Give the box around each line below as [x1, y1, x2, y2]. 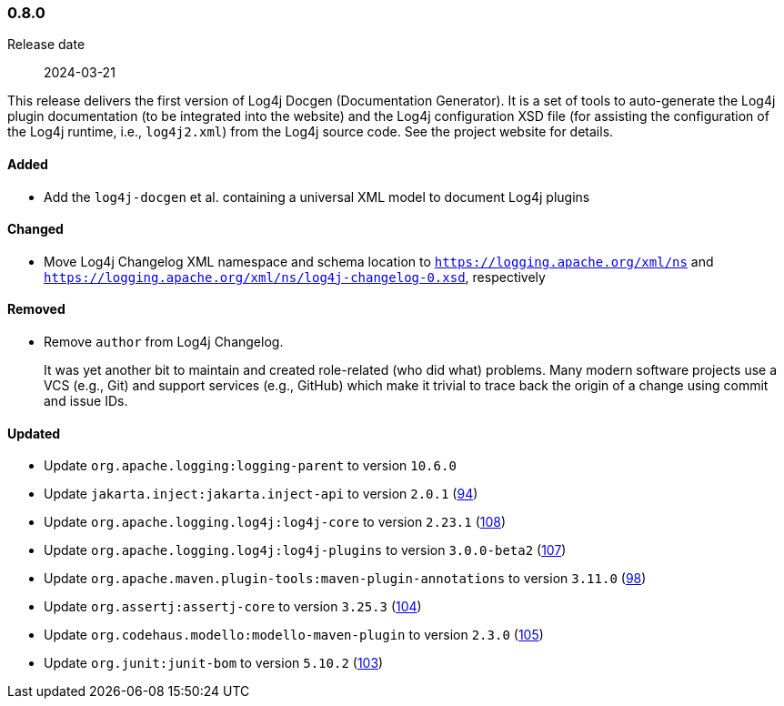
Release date [7, 36, 85, 53]
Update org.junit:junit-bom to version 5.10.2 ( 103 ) [44, 655, 384, 671]
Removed [7, 301, 65, 318]
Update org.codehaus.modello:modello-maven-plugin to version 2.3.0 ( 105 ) [44, 627, 544, 643]
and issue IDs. [44, 393, 128, 409]
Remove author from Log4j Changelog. [44, 334, 284, 350]
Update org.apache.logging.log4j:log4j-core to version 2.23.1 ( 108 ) [44, 514, 507, 530]
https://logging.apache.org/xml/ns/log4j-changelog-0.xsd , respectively [44, 268, 546, 285]
